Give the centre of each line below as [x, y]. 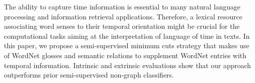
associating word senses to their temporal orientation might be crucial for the [122, 26]
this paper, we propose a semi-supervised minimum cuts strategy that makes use [127, 45]
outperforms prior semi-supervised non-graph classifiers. [89, 75]
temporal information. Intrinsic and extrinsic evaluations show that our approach [127, 65]
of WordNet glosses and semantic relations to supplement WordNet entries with [125, 55]
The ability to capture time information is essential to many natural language [122, 6]
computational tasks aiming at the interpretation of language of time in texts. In [127, 36]
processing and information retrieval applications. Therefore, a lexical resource [123, 16]
